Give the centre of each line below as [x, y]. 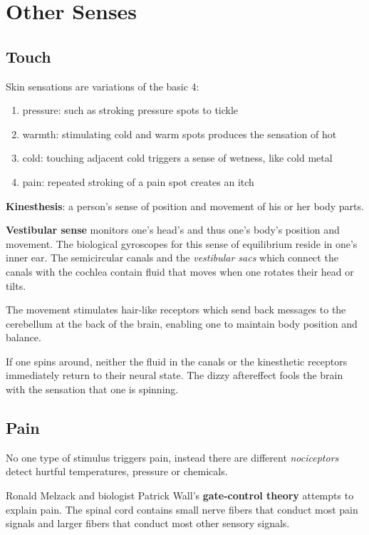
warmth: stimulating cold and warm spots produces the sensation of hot [180, 134]
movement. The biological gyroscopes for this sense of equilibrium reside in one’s [182, 243]
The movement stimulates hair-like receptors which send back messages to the [176, 310]
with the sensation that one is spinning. [92, 389]
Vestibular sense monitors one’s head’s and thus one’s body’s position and [173, 230]
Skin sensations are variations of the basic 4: [103, 86]
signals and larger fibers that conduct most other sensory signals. [148, 523]
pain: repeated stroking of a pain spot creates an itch [138, 181]
